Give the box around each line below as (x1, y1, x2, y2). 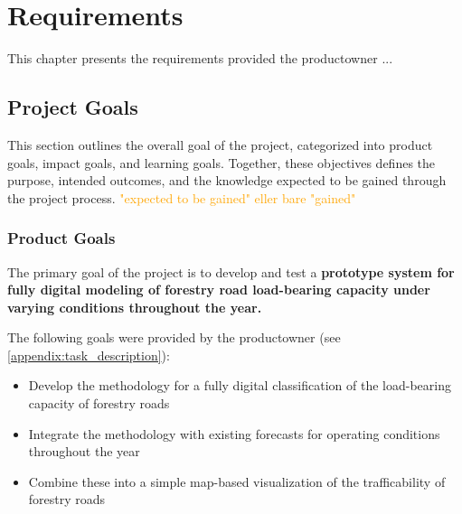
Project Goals (7, 93, 138, 121)
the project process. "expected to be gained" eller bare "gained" (7, 188, 356, 207)
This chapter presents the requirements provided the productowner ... (7, 49, 393, 68)
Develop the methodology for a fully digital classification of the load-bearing (28, 376, 451, 395)
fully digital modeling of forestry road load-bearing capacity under (7, 280, 430, 299)
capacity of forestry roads (28, 394, 170, 413)
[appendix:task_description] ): (7, 345, 170, 364)
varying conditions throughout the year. (7, 297, 262, 316)
